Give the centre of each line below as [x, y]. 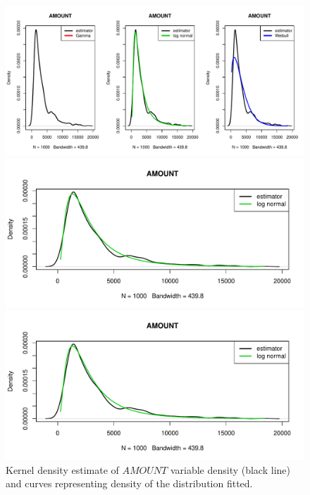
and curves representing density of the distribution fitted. [129, 483]
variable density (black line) [230, 469]
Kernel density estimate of [62, 469]
